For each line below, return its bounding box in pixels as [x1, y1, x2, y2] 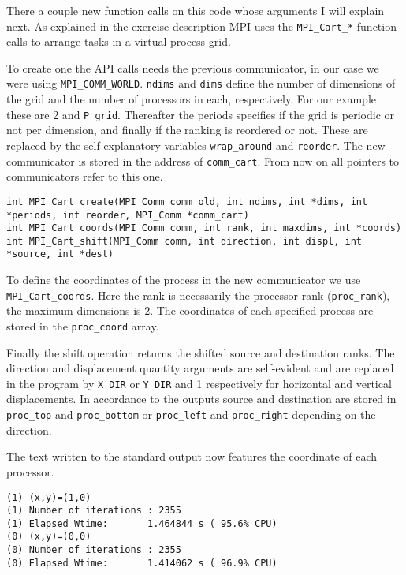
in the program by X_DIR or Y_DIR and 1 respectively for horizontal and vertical [6, 375, 392, 391]
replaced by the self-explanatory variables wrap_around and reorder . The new [6, 136, 386, 153]
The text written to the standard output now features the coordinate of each [6, 448, 378, 465]
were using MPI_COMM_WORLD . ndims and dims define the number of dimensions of [6, 75, 396, 91]
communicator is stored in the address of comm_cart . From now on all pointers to [6, 152, 400, 169]
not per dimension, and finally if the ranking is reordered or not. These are [6, 121, 368, 138]
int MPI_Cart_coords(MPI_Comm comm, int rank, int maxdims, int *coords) [6, 222, 402, 234]
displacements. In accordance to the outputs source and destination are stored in [6, 390, 397, 407]
